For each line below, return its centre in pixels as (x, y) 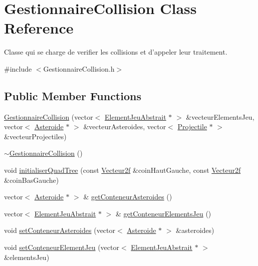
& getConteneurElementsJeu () (164, 213)
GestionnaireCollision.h (79, 68)
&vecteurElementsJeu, (220, 116)
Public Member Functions (73, 95)
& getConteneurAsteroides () (128, 197)
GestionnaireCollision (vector (49, 116)
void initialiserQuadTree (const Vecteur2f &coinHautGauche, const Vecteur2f (122, 170)
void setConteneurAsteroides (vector (60, 230)
